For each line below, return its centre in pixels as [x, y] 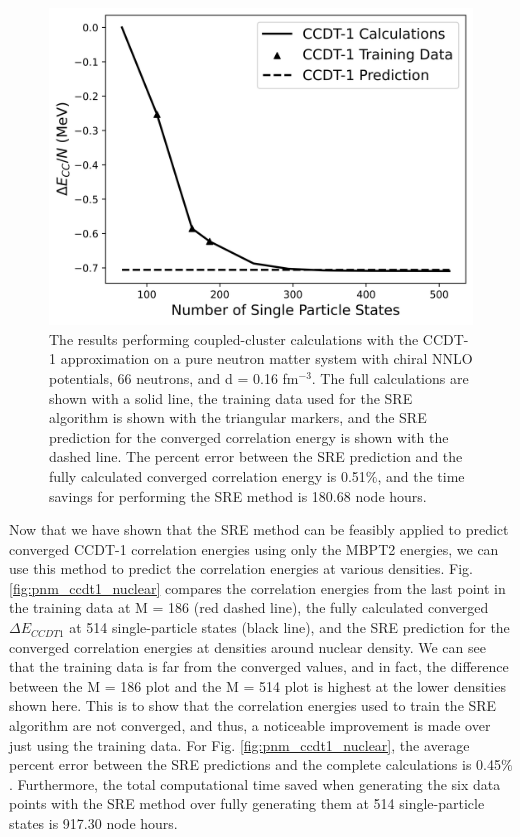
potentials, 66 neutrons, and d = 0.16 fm [174, 377]
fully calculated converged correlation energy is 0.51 [207, 475]
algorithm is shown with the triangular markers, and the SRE [238, 417]
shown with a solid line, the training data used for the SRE [231, 397]
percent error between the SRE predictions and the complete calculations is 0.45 [255, 764]
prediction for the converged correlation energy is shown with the [249, 436]
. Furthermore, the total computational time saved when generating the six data [255, 783]
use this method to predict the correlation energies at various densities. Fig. [241, 568]
